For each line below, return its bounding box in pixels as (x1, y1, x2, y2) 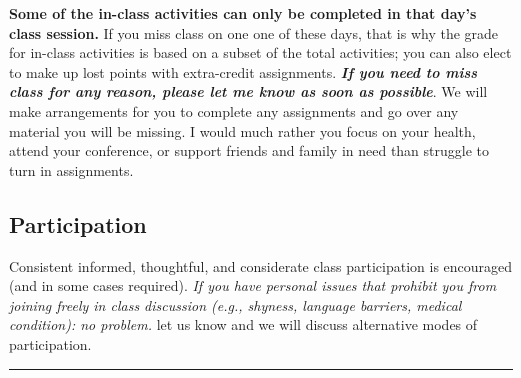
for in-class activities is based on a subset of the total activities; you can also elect (9, 42, 512, 63)
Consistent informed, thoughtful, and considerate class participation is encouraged (9, 255, 513, 276)
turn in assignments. (9, 159, 134, 180)
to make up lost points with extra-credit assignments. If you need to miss (9, 61, 478, 82)
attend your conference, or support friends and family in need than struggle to (9, 140, 490, 161)
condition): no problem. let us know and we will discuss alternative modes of (9, 314, 478, 335)
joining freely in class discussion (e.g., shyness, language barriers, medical (9, 294, 462, 315)
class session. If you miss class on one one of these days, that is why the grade (9, 22, 499, 43)
